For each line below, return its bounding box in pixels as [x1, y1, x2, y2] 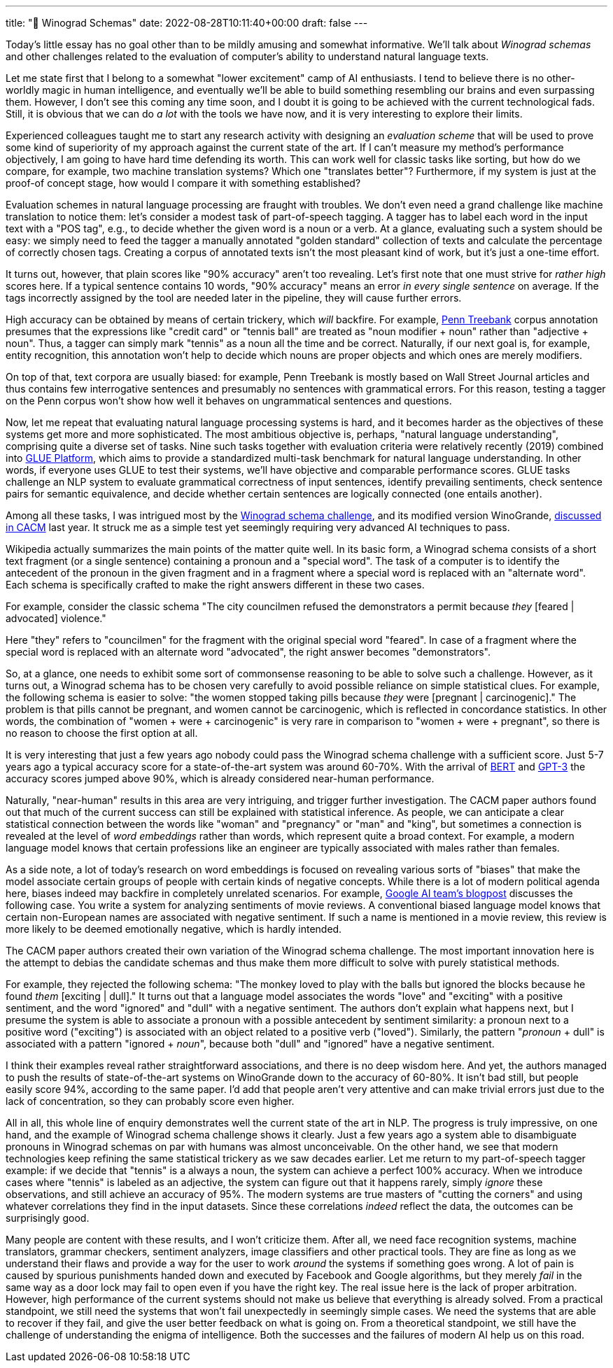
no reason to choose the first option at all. [6, 727, 198, 739]
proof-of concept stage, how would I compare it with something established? [6, 177, 361, 189]
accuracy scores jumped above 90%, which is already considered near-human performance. [6, 773, 435, 784]
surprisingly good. [6, 1212, 90, 1224]
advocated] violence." [6, 612, 106, 624]
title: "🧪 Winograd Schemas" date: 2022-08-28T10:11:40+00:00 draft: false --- [6, 17, 368, 29]
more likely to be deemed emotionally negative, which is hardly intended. [6, 923, 342, 935]
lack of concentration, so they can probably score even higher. [6, 1095, 295, 1107]
